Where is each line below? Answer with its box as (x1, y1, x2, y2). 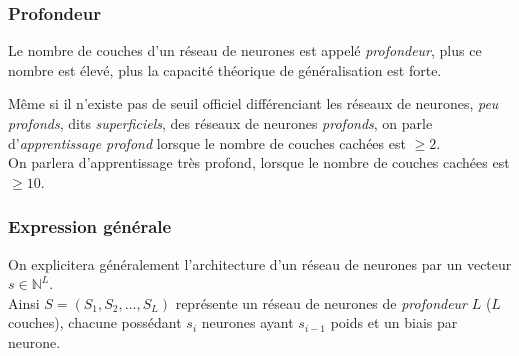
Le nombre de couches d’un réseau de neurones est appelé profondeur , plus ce (8, 40, 482, 61)
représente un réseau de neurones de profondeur (175, 292, 468, 313)
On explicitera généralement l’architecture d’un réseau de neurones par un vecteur (8, 253, 512, 274)
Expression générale (8, 214, 172, 239)
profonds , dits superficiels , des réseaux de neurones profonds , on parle (8, 113, 433, 133)
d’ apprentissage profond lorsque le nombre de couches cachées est (8, 132, 406, 153)
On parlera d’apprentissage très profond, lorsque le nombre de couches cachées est (8, 152, 510, 173)
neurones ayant (201, 312, 294, 333)
